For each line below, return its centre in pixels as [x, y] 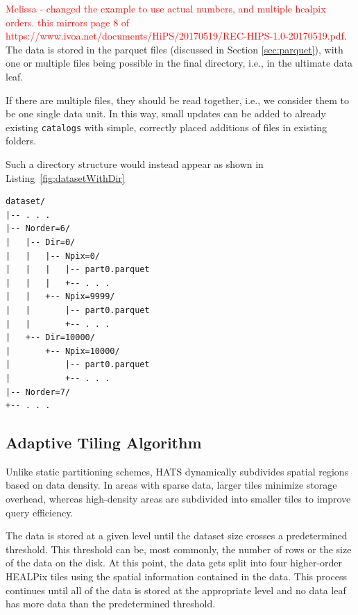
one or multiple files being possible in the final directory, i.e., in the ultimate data [179, 63]
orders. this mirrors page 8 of [68, 22]
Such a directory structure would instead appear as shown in [135, 164]
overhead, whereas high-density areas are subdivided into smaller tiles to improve [178, 499]
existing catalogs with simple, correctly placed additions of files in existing [166, 127]
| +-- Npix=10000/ [63, 351]
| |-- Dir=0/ [41, 242]
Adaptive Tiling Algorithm [104, 443]
